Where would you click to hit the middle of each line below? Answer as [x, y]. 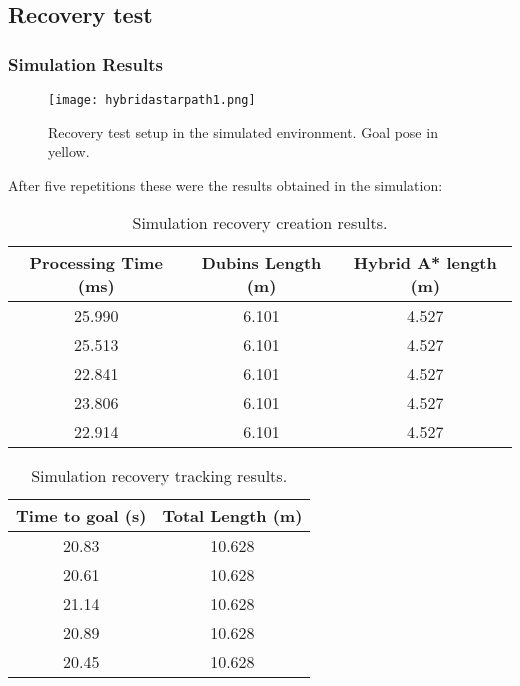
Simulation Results [85, 63]
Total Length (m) [232, 516]
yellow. [69, 151]
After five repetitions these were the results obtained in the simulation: [225, 184]
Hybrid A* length [425, 263]
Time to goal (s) [81, 516]
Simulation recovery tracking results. [159, 476]
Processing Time [96, 263]
